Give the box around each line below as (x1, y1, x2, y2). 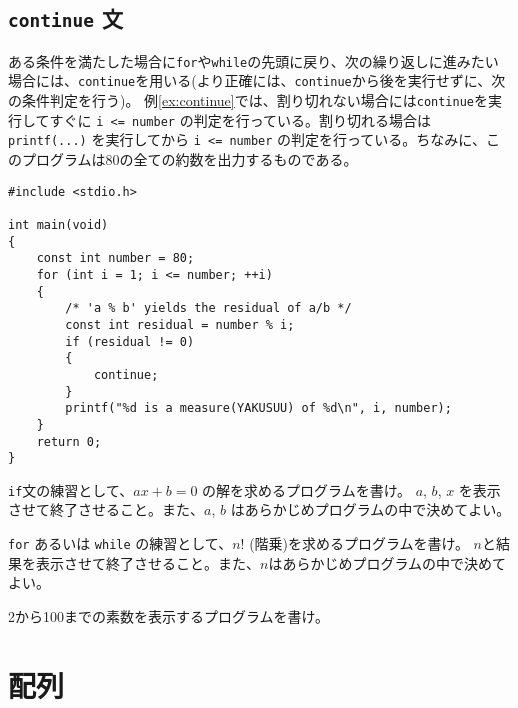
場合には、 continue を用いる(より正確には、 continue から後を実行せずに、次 (8, 70, 506, 91)
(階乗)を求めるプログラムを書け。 (249, 533, 469, 554)
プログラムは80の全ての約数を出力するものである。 (21, 149, 358, 170)
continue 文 (8, 3, 123, 34)
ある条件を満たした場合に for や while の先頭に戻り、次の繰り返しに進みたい (8, 50, 499, 71)
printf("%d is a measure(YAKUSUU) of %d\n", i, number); (65, 401, 452, 416)
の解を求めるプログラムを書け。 (202, 479, 411, 500)
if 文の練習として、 (8, 479, 134, 500)
